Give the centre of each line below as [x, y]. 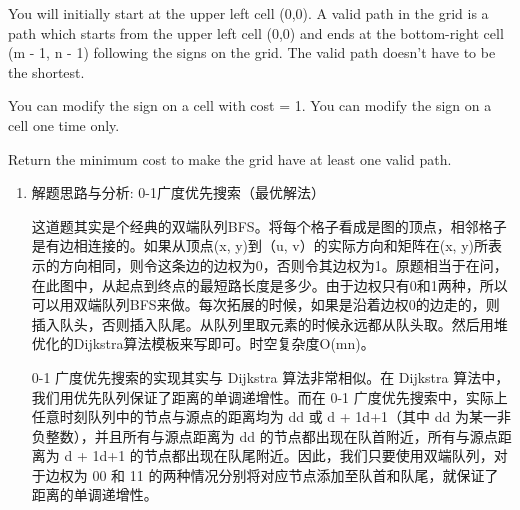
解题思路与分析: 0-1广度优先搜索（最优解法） [178, 192]
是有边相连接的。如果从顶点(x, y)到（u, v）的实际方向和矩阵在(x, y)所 [259, 245]
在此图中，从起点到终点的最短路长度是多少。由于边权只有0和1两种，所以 [269, 284]
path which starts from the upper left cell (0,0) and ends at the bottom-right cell [256, 32]
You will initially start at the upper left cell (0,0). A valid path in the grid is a [248, 13]
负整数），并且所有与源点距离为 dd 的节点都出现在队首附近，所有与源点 [264, 435]
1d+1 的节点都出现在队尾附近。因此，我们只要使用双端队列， [293, 455]
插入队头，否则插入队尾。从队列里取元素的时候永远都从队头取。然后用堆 [269, 323]
